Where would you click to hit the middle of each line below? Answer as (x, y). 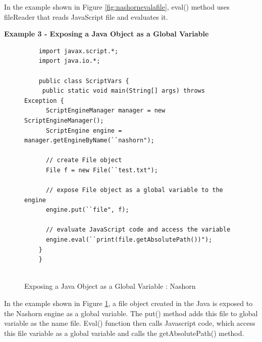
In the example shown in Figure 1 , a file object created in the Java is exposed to (128, 303)
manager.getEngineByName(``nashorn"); (89, 141)
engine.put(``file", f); (87, 210)
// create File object (84, 160)
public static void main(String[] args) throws (123, 91)
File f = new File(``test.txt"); (102, 170)
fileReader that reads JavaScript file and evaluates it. (86, 16)
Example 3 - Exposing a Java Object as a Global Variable (107, 34)
